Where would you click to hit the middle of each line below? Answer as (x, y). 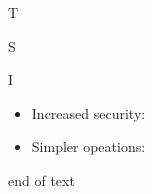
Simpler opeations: (88, 146)
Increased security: (88, 112)
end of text (41, 179)
